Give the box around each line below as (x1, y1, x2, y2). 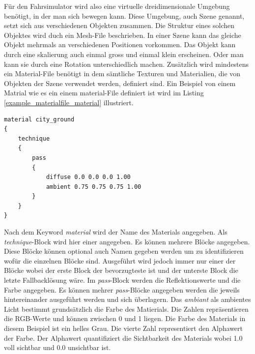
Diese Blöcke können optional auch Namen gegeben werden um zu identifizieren (4, 246, 244, 256)
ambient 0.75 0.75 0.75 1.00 (46, 183, 142, 190)
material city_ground (4, 116, 75, 123)
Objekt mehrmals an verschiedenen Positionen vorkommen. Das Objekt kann (4, 39, 236, 50)
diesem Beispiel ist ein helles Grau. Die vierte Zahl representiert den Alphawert (4, 323, 243, 333)
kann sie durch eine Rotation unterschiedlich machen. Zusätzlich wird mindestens (4, 59, 249, 69)
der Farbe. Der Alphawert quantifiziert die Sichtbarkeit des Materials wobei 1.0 (4, 332, 243, 343)
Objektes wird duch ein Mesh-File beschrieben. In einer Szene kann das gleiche (4, 29, 241, 40)
